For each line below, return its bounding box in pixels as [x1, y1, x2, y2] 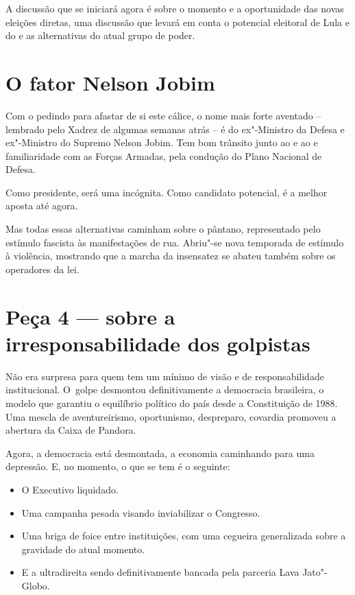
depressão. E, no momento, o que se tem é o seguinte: [5, 459, 230, 474]
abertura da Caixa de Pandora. [5, 423, 136, 437]
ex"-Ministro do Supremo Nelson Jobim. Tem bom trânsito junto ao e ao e [5, 135, 318, 150]
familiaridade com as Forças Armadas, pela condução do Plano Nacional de [5, 148, 322, 163]
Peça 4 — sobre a [5, 302, 175, 330]
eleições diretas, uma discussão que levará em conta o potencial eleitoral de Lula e [5, 14, 350, 29]
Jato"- [302, 565, 328, 579]
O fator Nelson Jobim [5, 68, 215, 96]
